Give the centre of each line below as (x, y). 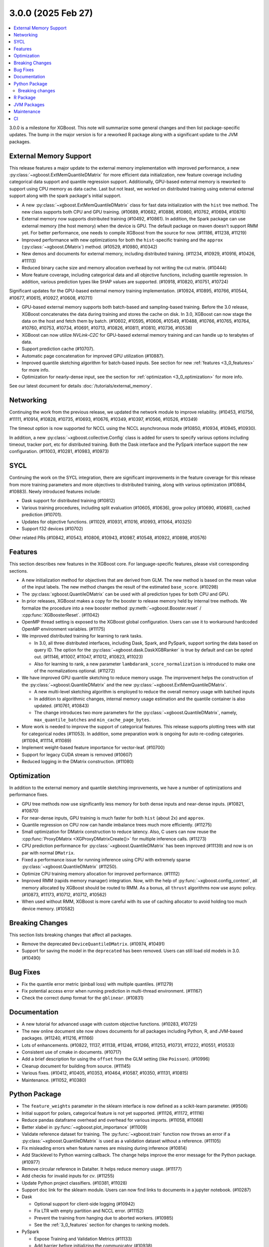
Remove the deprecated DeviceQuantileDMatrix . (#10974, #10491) (93, 944)
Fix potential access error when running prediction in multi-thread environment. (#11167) (112, 991)
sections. (19, 571)
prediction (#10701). (42, 515)
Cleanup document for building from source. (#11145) (76, 1066)
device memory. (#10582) (48, 908)
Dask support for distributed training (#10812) (68, 501)
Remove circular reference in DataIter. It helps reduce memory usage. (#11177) (102, 1169)
